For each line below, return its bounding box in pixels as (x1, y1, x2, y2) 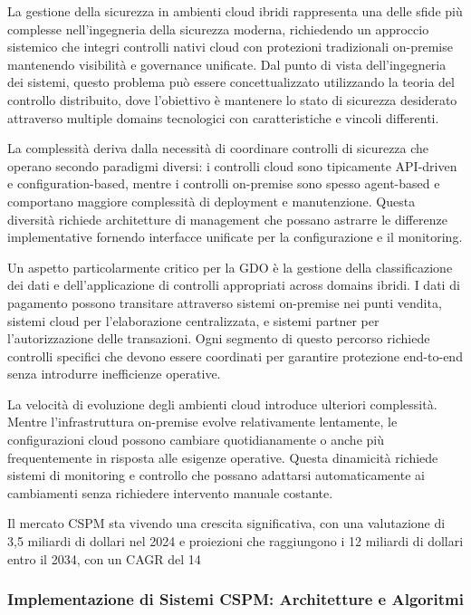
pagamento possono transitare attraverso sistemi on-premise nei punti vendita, (7, 293, 442, 312)
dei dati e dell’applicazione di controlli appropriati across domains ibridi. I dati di (7, 275, 460, 294)
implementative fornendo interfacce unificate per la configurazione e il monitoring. (7, 227, 463, 246)
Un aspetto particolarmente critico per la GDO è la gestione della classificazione (7, 257, 453, 276)
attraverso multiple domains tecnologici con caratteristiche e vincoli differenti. (7, 108, 439, 127)
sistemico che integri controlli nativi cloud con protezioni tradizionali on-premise (7, 37, 453, 56)
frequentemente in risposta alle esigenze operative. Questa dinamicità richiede (7, 447, 438, 466)
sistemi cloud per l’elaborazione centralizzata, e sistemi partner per (7, 311, 380, 330)
